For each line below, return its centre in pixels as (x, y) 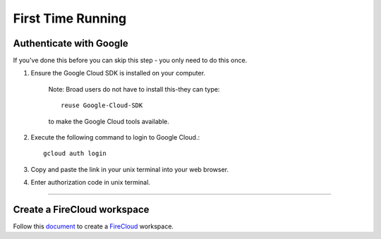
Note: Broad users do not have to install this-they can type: (134, 89)
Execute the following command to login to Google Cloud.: (115, 137)
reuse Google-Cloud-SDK (102, 105)
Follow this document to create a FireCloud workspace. (93, 226)
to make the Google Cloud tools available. (109, 121)
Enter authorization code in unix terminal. (91, 183)
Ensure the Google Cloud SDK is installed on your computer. (118, 73)
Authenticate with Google (71, 43)
